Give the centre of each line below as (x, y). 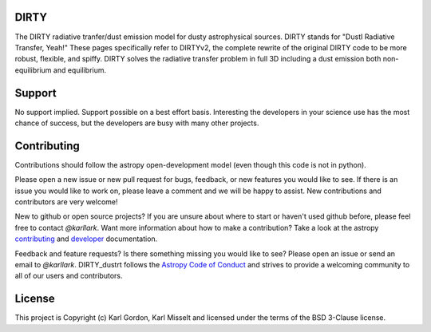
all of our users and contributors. (69, 276)
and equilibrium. (80, 70)
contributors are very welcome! (66, 202)
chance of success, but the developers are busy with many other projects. (137, 123)
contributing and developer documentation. (86, 239)
